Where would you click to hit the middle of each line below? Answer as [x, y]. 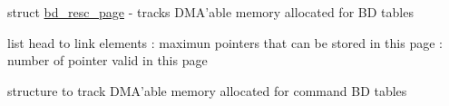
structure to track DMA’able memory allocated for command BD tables [207, 90]
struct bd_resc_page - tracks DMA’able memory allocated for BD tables [210, 12]
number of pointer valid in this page [107, 60]
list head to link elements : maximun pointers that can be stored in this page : [225, 42]
